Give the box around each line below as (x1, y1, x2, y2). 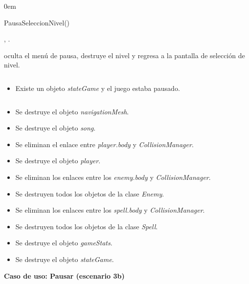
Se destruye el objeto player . (15, 155, 101, 166)
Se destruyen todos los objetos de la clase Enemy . (15, 188, 164, 198)
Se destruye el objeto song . (15, 123, 96, 133)
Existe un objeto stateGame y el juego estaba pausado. (15, 83, 180, 93)
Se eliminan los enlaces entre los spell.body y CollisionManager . (15, 205, 205, 215)
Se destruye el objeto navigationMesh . (15, 106, 129, 116)
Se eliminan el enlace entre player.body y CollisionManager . (15, 139, 194, 149)
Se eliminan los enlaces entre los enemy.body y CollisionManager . (15, 172, 211, 182)
